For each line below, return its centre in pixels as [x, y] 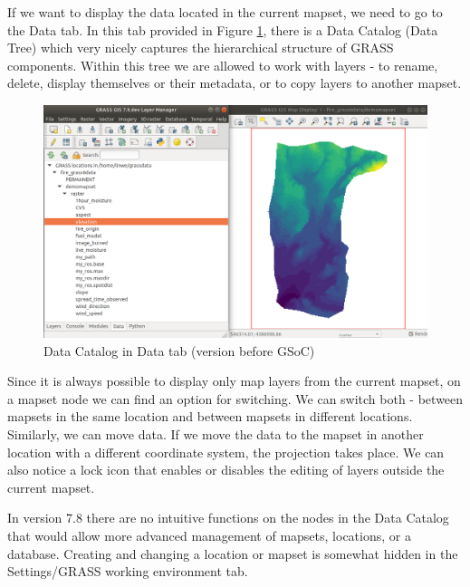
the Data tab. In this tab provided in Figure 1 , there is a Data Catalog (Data [223, 29]
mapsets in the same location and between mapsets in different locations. [210, 416]
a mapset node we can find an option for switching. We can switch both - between [235, 398]
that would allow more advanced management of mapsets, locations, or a [209, 536]
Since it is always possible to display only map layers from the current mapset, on [234, 381]
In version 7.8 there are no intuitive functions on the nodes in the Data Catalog [228, 518]
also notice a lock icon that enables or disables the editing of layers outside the [226, 470]
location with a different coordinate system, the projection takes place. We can [226, 452]
